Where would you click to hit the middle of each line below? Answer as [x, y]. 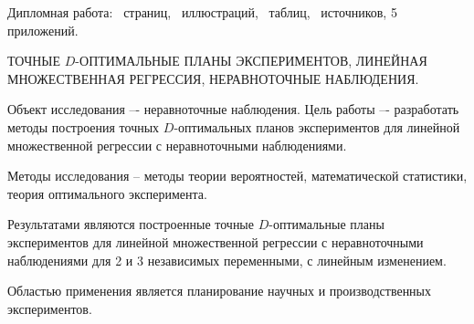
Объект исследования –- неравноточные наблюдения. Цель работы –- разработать [233, 109]
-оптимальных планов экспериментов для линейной [317, 126]
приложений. [43, 30]
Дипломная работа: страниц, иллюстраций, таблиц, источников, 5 [202, 12]
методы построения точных [84, 126]
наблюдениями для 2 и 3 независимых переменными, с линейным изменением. [227, 260]
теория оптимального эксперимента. [107, 193]
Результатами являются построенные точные [131, 224]
